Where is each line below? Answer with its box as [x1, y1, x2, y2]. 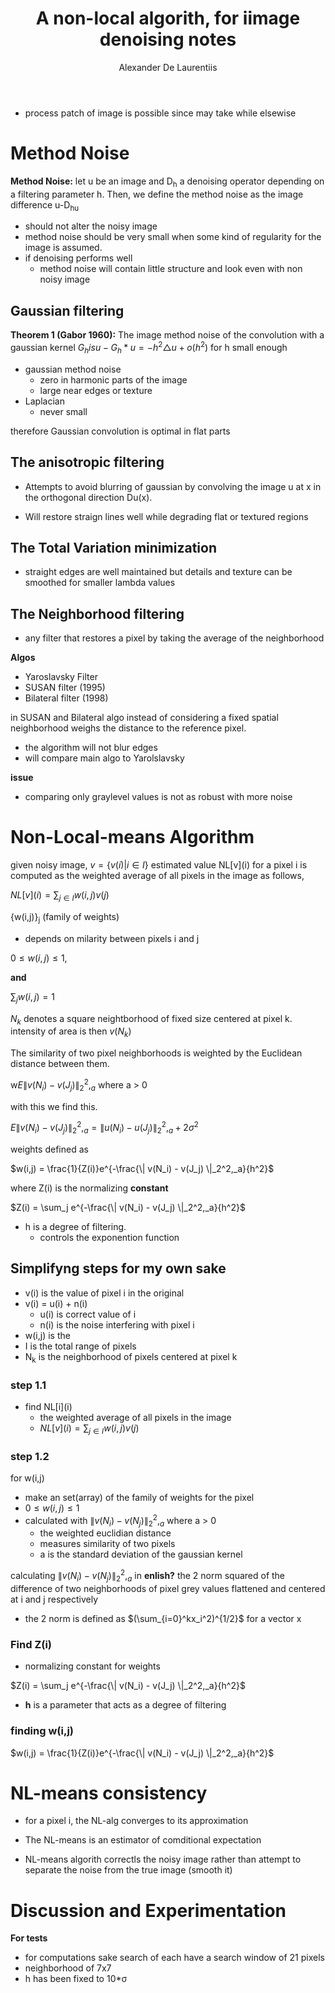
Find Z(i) [10, 1637, 53, 1651]
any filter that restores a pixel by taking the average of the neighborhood [24, 632, 325, 644]
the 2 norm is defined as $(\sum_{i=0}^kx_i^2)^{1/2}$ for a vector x [24, 1612, 302, 1624]
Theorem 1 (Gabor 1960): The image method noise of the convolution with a [10, 329, 325, 341]
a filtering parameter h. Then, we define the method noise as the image [10, 188, 304, 200]
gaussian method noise [24, 363, 122, 375]
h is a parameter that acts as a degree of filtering [24, 1699, 227, 1711]
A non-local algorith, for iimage [35, 7, 301, 30]
